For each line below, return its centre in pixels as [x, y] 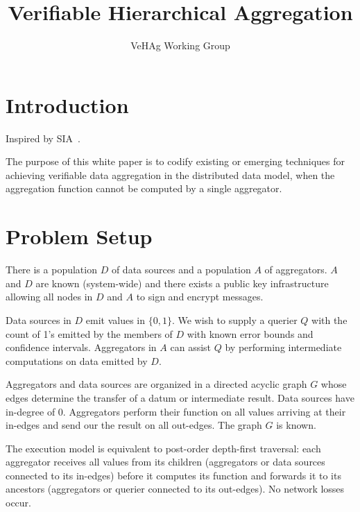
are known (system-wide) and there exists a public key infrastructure [182, 283]
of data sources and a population [181, 270]
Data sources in [38, 319]
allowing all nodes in [49, 297]
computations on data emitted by [77, 360]
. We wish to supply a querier [234, 319]
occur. [18, 503]
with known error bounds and [250, 333]
